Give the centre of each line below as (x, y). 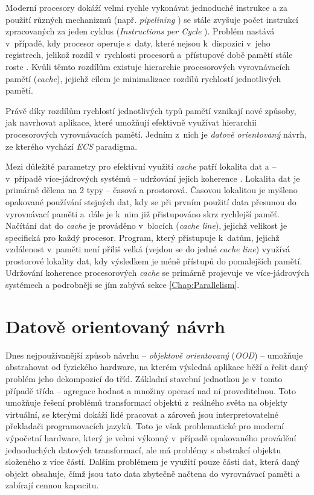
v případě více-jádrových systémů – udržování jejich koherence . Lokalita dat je (153, 178)
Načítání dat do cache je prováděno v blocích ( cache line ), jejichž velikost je (146, 225)
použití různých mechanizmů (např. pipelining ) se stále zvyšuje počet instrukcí (152, 19)
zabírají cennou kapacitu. (52, 485)
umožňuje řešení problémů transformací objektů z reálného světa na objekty (147, 402)
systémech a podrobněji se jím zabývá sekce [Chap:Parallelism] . (123, 285)
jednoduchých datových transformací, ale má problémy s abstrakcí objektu (143, 449)
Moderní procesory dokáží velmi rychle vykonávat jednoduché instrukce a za (147, 7)
